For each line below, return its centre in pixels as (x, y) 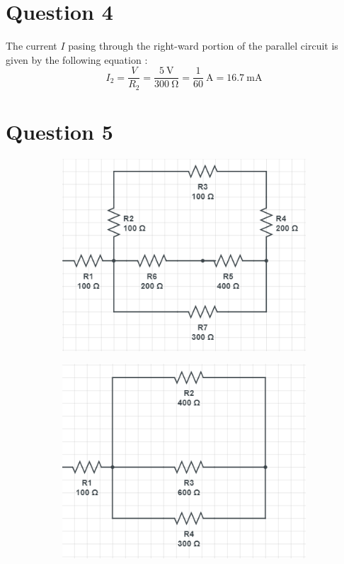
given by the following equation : (77, 59)
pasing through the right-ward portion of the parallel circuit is (203, 46)
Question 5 (59, 132)
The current (31, 46)
